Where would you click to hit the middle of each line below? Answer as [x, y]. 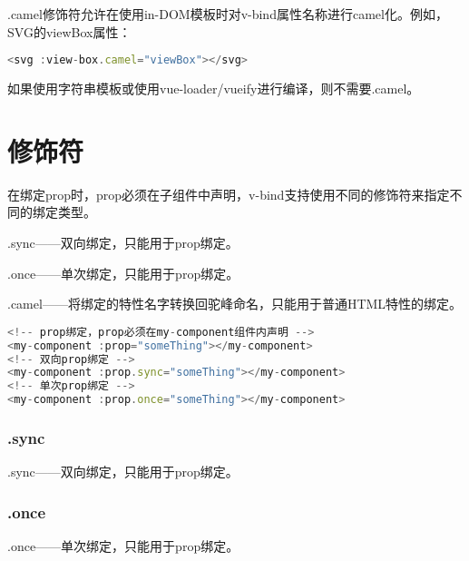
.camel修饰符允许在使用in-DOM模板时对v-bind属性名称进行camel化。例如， [228, 14]
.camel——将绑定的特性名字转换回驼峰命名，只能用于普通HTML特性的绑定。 [235, 304]
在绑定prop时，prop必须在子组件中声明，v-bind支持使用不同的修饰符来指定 [229, 194]
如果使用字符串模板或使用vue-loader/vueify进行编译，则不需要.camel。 [214, 89]
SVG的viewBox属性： [69, 31]
